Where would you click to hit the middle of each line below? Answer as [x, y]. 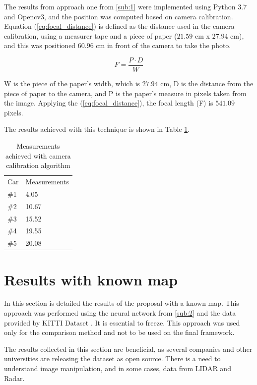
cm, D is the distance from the [207, 83]
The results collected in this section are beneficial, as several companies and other [128, 349]
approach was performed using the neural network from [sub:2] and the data [120, 313]
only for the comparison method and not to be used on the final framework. [119, 332]
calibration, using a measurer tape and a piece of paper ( [91, 35]
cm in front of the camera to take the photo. [163, 45]
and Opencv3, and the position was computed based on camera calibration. [119, 16]
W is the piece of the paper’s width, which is [72, 83]
